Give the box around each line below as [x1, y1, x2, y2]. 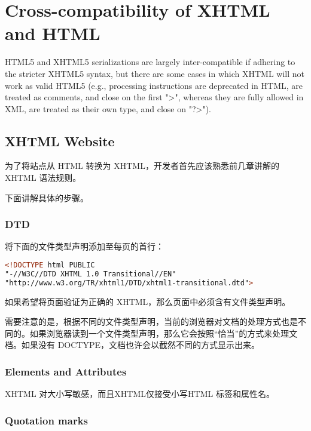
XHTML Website [5, 131, 115, 150]
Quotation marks [5, 412, 89, 427]
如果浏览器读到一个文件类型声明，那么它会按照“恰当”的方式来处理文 [29, 327, 298, 339]
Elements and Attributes [5, 364, 127, 378]
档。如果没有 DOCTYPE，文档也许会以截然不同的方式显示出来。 [5, 338, 260, 351]
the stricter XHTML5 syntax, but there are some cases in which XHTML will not [5, 67, 304, 79]
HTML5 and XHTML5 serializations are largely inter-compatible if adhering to [5, 56, 295, 68]
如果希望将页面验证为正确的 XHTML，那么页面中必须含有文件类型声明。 [5, 295, 291, 307]
